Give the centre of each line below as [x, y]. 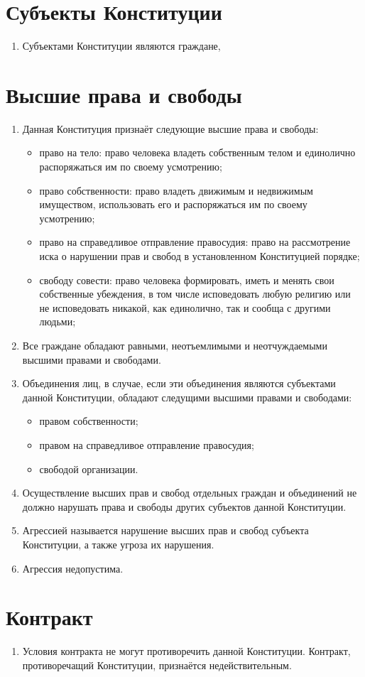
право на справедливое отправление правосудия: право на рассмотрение [195, 242]
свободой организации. [89, 469]
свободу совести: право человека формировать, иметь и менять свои [187, 280]
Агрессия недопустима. [73, 568]
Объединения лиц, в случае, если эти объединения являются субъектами [179, 383]
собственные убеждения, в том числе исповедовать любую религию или [195, 294]
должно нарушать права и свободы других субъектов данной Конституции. [184, 506]
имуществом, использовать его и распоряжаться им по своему [173, 204]
